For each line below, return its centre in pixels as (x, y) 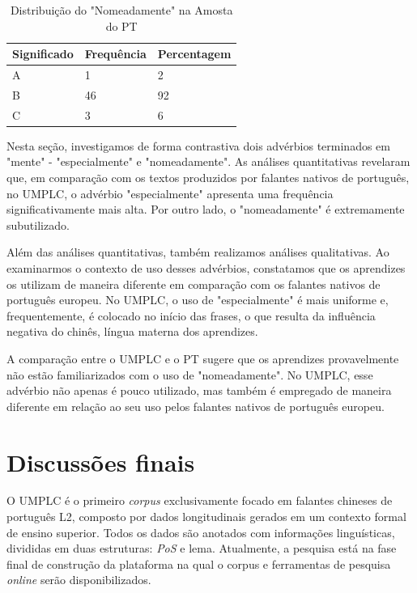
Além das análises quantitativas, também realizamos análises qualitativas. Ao (198, 252)
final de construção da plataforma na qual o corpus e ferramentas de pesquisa (199, 563)
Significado (43, 54)
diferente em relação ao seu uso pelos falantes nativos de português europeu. (196, 406)
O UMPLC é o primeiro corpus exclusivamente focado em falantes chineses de (200, 500)
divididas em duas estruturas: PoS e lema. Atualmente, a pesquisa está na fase (202, 548)
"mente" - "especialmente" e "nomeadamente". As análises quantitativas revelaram (208, 161)
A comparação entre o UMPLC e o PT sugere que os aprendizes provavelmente (203, 358)
